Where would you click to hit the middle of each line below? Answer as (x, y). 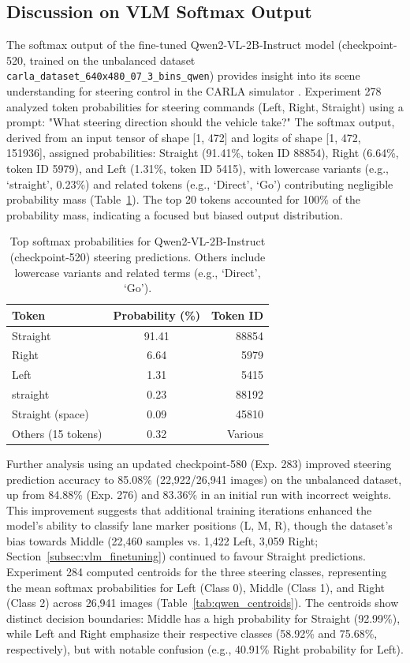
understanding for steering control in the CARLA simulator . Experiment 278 (194, 91)
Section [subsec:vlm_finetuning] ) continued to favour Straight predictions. (186, 556)
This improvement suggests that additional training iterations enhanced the (189, 509)
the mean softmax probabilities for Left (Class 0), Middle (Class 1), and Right (196, 587)
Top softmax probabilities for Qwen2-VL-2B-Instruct (138, 241)
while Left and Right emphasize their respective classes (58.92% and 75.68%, (192, 633)
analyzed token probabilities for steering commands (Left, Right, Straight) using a (205, 106)
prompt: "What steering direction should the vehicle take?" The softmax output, (201, 122)
